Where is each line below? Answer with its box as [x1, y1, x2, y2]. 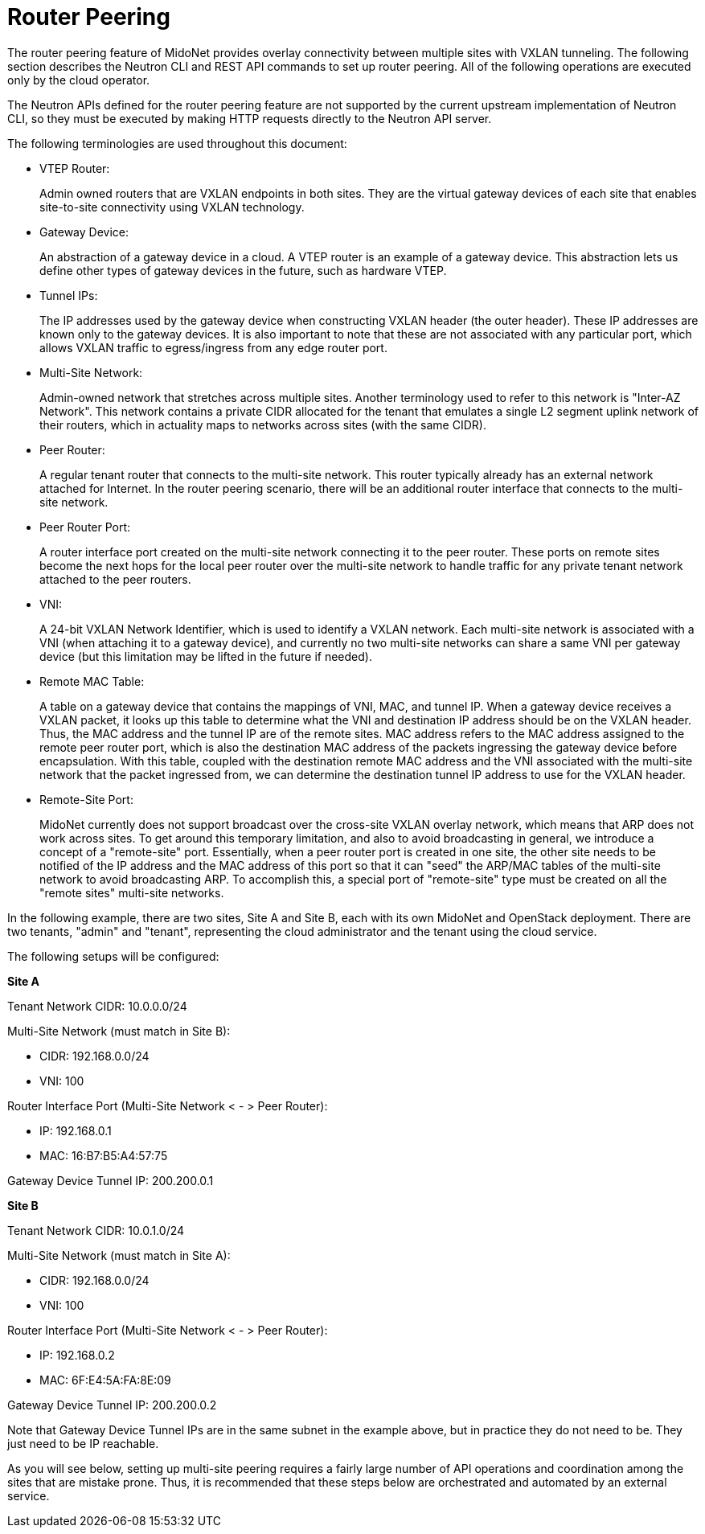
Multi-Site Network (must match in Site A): [7, 1248, 231, 1262]
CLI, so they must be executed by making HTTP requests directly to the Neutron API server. [7, 111, 492, 125]
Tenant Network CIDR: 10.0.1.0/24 [7, 1223, 185, 1237]
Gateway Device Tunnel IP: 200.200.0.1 [7, 1173, 214, 1187]
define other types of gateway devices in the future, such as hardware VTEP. [39, 263, 447, 277]
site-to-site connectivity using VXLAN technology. [39, 199, 305, 214]
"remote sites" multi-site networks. [39, 885, 224, 900]
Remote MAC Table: [39, 674, 145, 688]
